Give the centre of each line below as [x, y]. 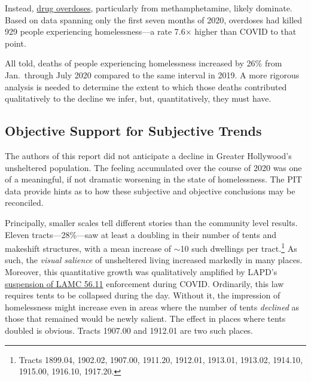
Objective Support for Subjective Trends [133, 131]
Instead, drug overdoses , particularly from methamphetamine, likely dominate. [149, 8]
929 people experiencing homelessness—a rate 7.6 [95, 31]
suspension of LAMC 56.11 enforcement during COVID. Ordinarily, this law [144, 283]
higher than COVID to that [246, 31]
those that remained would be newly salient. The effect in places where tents [145, 318]
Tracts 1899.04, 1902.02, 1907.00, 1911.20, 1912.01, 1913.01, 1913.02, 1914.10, [161, 359]
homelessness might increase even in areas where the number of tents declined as [152, 307]
